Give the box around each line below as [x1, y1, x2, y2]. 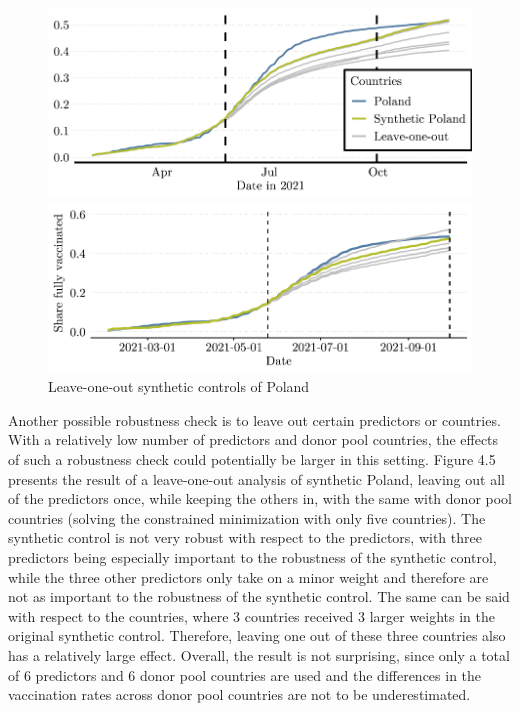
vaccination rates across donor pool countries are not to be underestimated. [8, 684, 471, 705]
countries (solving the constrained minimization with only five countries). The [8, 507, 486, 528]
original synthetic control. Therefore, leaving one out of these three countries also [8, 625, 506, 646]
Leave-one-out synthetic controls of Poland [48, 376, 310, 397]
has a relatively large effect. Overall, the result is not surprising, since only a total [8, 644, 510, 665]
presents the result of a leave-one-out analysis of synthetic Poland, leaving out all [8, 468, 505, 489]
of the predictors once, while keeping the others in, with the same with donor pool [8, 488, 512, 509]
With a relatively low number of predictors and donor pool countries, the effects [8, 429, 499, 450]
